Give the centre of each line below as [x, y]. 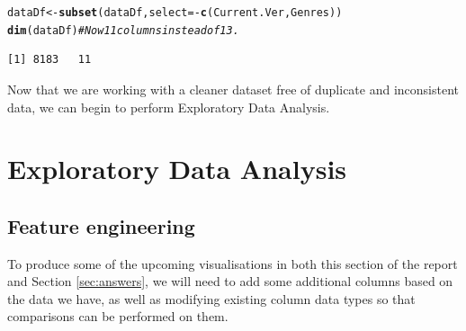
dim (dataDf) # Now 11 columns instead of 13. [123, 30]
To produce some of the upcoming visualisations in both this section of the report [233, 263]
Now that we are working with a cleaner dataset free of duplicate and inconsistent [233, 89]
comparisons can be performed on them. [118, 316]
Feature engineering [101, 225]
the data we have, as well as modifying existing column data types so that [211, 298]
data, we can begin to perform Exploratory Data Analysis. [169, 107]
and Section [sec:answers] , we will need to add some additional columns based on [230, 281]
